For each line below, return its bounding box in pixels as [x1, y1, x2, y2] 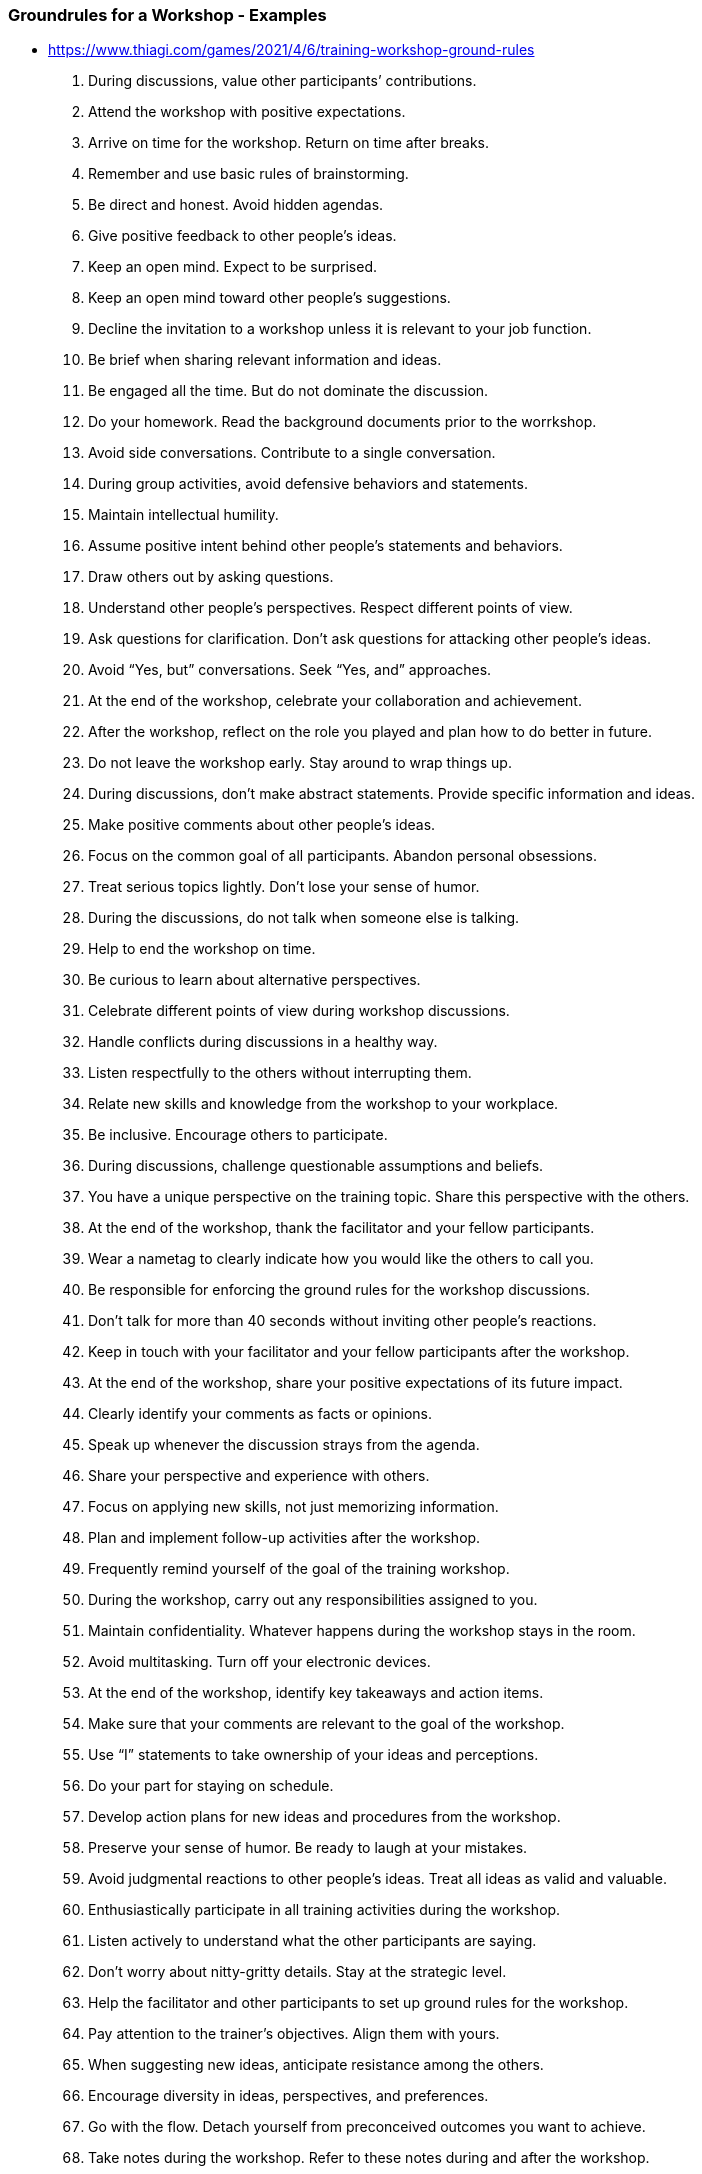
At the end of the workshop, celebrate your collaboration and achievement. [88, 692, 582, 710]
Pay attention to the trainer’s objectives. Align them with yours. [88, 2025, 500, 2043]
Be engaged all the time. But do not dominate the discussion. [88, 382, 489, 400]
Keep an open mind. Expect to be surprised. [88, 258, 378, 276]
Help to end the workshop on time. [88, 940, 316, 958]
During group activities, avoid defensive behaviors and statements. [88, 475, 528, 493]
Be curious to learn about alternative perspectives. [88, 971, 421, 989]
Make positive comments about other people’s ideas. [88, 816, 436, 834]
